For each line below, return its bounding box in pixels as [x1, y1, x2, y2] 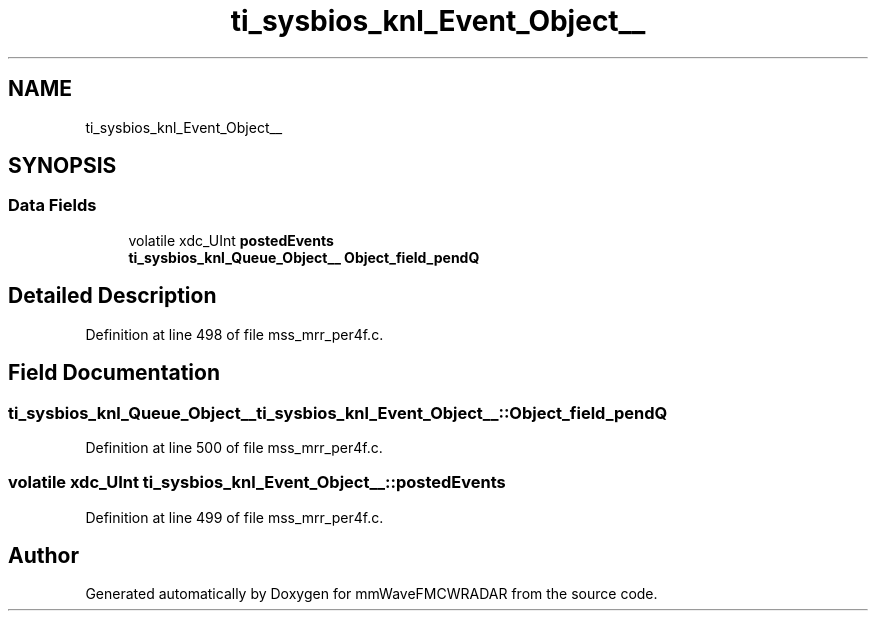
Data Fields [8, 195, 97, 216]
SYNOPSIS [8, 153, 117, 179]
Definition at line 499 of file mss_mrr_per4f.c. [85, 508, 384, 526]
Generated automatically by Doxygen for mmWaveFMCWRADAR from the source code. [85, 585, 658, 603]
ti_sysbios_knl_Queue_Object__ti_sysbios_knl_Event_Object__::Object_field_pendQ [8, 402, 668, 423]
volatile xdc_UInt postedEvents [128, 231, 334, 249]
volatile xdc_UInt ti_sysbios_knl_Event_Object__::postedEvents [8, 472, 506, 493]
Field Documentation [8, 360, 220, 386]
